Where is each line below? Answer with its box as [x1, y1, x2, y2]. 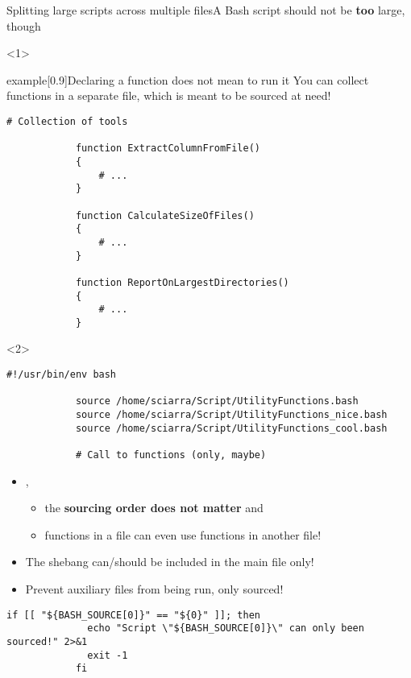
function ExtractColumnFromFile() [75, 143, 260, 155]
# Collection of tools [6, 115, 128, 127]
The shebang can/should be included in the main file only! [25, 553, 314, 570]
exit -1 [87, 649, 128, 661]
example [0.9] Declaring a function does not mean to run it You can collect [6, 71, 369, 88]
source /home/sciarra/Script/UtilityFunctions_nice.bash [75, 409, 388, 421]
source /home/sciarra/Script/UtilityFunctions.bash [75, 395, 359, 407]
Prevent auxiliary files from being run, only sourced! [25, 581, 284, 597]
